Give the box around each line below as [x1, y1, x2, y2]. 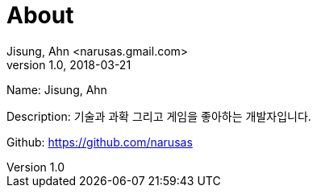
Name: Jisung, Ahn [6, 82, 107, 97]
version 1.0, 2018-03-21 [6, 57, 131, 72]
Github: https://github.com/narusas [6, 134, 193, 149]
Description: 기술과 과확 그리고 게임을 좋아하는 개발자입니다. [6, 109, 311, 123]
